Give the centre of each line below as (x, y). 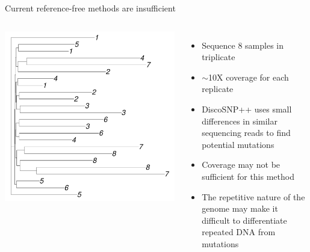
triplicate (219, 57)
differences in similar (240, 121)
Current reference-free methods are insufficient (90, 8)
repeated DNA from (239, 232)
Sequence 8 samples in (243, 45)
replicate (218, 89)
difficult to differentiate (244, 220)
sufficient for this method (248, 176)
